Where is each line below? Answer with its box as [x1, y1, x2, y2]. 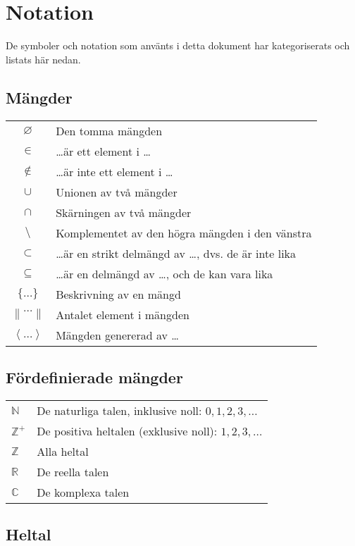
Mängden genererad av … [56, 326, 179, 343]
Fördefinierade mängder [6, 366, 183, 387]
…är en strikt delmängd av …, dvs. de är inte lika [56, 244, 297, 261]
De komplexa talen [37, 483, 130, 500]
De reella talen [37, 463, 109, 480]
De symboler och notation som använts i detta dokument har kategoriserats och [6, 38, 350, 53]
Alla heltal [37, 442, 89, 459]
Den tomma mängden [56, 122, 163, 139]
